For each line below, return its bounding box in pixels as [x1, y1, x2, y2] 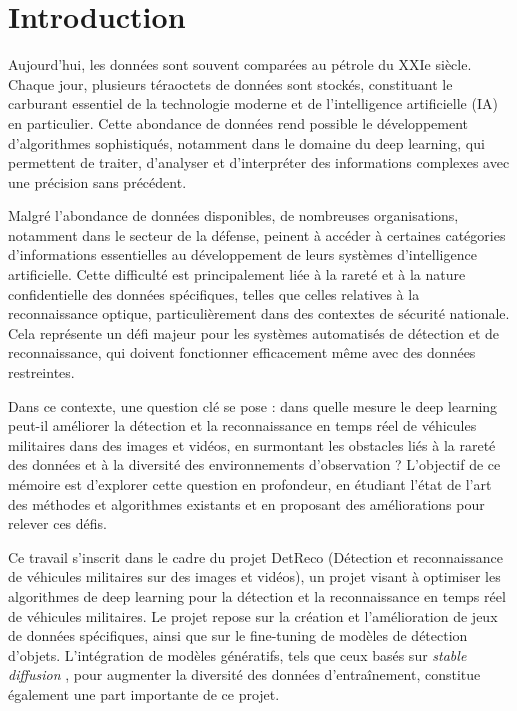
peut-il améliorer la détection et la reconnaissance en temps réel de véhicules [8, 415, 477, 436]
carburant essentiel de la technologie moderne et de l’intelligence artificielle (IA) [8, 93, 498, 114]
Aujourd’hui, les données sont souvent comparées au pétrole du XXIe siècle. [8, 54, 472, 75]
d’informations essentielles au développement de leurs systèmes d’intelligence [8, 244, 477, 265]
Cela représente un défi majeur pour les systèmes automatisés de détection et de [8, 322, 500, 343]
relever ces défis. [8, 513, 107, 534]
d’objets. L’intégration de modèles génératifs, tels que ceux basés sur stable [8, 644, 467, 665]
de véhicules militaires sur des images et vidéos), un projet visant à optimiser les [8, 566, 501, 587]
